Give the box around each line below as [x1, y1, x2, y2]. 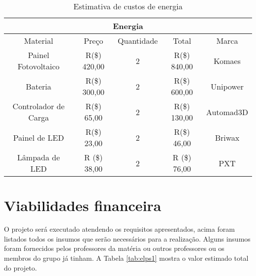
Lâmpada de [17, 152, 60, 163]
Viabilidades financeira [4, 195, 161, 215]
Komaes [214, 55, 241, 66]
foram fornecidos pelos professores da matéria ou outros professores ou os [4, 243, 224, 253]
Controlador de [12, 100, 65, 112]
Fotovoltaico [17, 61, 60, 72]
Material [24, 35, 53, 46]
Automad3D [206, 106, 248, 118]
